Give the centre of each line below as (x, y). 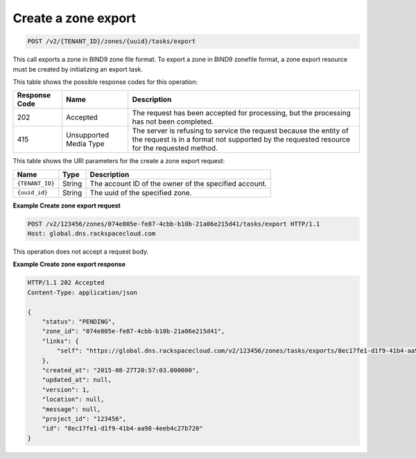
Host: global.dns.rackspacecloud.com (92, 234)
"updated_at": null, (77, 380)
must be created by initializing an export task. (78, 69)
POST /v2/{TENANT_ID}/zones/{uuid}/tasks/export (112, 41)
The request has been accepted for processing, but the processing (242, 113)
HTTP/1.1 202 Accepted (66, 283)
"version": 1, (66, 390)
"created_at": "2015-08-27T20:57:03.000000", (121, 370)
